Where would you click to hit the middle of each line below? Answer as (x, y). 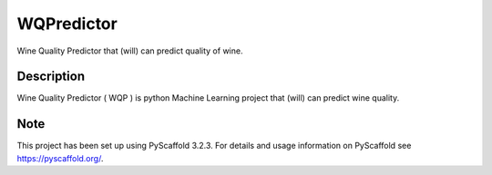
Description (51, 77)
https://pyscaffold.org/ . (60, 158)
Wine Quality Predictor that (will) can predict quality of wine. (130, 51)
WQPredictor (67, 24)
